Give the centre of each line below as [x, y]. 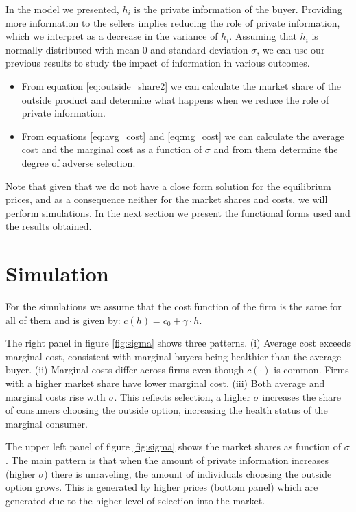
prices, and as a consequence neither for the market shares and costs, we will [167, 199]
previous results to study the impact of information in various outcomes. [158, 63]
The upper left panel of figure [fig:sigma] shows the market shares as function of [174, 446]
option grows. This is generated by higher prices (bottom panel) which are [162, 487]
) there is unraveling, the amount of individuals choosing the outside [188, 473]
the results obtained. [49, 226]
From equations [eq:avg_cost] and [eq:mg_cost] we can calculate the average [183, 136]
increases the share [301, 396]
